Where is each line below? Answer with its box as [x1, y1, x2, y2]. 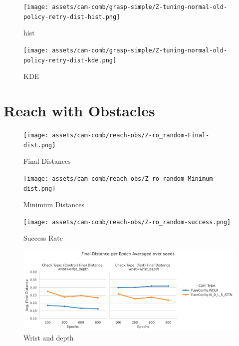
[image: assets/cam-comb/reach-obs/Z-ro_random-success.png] [23, 218, 231, 226]
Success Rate [23, 233, 63, 243]
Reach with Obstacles [3, 100, 155, 120]
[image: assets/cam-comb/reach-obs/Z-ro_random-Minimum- [23, 175, 217, 182]
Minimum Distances [23, 199, 85, 210]
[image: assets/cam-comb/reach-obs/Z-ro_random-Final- [23, 131, 210, 139]
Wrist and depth [23, 332, 74, 343]
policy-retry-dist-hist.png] [23, 13, 120, 20]
